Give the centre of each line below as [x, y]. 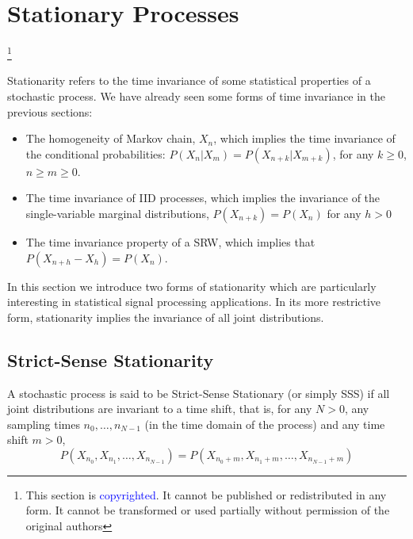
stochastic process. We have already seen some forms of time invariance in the [197, 96]
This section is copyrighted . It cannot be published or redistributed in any [206, 494]
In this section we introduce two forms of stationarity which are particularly [192, 286]
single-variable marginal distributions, [117, 213]
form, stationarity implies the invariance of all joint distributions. [166, 317]
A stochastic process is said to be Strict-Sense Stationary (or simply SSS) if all [199, 393]
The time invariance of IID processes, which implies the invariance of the [203, 198]
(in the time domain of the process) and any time [265, 424]
